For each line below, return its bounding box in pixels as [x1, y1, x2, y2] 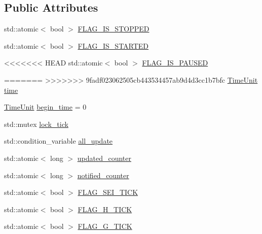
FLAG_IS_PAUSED [142, 57, 208, 68]
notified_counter [77, 170, 129, 180]
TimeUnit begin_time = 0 [4, 102, 87, 112]
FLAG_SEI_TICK [78, 187, 138, 197]
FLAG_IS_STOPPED [78, 23, 149, 34]
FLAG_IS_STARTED [78, 40, 149, 51]
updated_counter [77, 152, 131, 163]
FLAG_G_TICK [78, 221, 132, 231]
